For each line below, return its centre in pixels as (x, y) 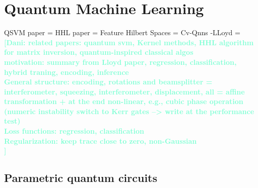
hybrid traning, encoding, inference (67, 72)
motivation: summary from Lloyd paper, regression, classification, (120, 62)
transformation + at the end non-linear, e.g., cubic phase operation (124, 101)
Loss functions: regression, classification (74, 131)
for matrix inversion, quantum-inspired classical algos (99, 52)
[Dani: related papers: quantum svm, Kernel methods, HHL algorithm (129, 42)
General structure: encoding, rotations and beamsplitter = (108, 82)
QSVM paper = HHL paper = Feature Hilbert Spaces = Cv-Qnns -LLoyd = (122, 32)
